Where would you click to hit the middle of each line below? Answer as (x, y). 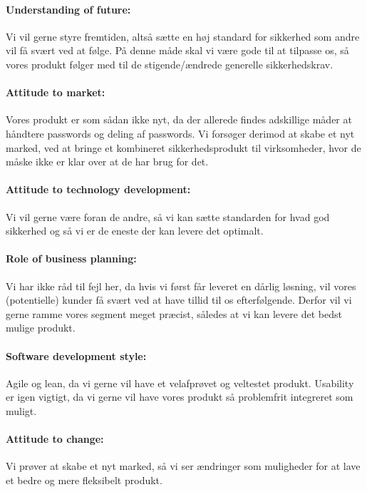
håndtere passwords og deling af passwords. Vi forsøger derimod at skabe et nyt (180, 133)
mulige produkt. (41, 328)
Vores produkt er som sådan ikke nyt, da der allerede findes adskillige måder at (179, 119)
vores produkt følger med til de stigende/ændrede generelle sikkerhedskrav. (170, 64)
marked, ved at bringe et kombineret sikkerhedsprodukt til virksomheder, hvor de (183, 147)
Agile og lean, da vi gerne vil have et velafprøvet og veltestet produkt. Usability (180, 383)
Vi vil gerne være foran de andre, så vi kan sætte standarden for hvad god (168, 216)
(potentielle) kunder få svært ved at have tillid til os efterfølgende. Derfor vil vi (179, 300)
